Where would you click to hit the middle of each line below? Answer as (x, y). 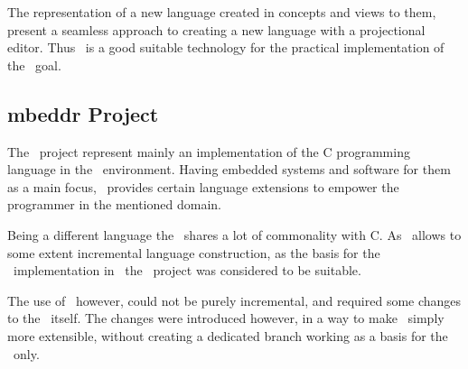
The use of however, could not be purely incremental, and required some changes (234, 300)
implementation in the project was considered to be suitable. (187, 270)
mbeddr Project (83, 113)
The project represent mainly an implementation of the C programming (209, 151)
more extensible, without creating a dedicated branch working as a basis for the (228, 335)
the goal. (34, 65)
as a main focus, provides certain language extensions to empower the (203, 186)
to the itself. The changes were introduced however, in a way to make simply (226, 318)
